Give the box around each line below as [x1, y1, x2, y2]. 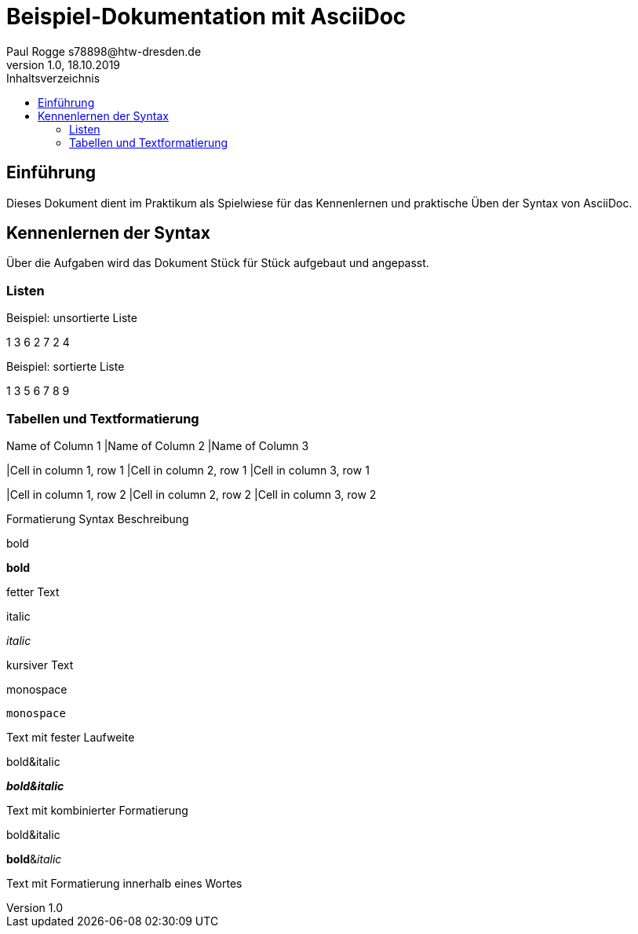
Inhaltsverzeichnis [6, 71, 100, 85]
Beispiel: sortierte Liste [6, 360, 125, 374]
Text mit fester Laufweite [6, 730, 135, 744]
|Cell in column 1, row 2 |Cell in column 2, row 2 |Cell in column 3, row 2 [6, 487, 377, 501]
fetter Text [6, 584, 60, 599]
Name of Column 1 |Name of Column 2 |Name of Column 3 [6, 438, 309, 452]
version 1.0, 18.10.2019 [6, 57, 121, 71]
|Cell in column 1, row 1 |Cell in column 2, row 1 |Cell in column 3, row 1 [6, 463, 370, 477]
